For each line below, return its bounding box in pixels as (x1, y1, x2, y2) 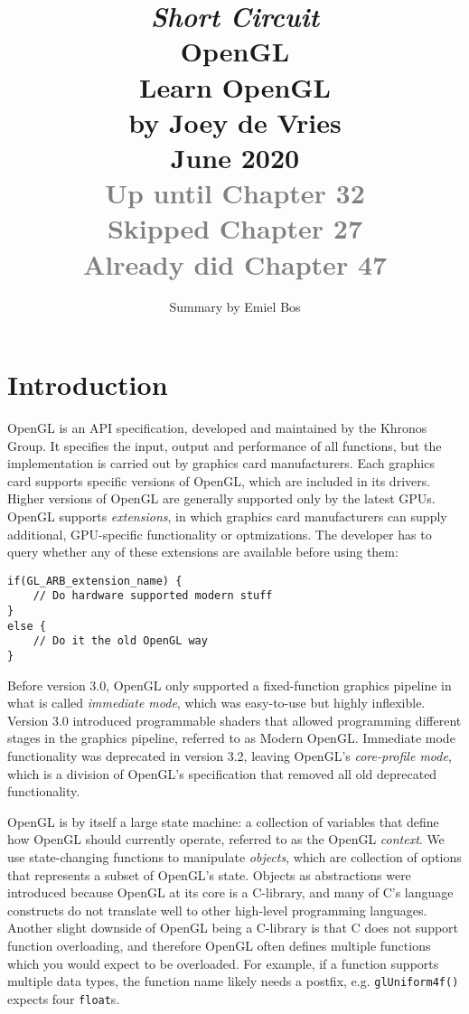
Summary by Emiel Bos (169, 297, 301, 316)
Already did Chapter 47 (82, 245, 388, 282)
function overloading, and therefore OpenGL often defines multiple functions (7, 935, 431, 954)
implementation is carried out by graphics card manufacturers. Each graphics (7, 454, 435, 473)
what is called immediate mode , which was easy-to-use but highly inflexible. (7, 693, 426, 712)
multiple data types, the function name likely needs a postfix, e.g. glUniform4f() (7, 972, 459, 991)
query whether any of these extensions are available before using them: (7, 542, 399, 561)
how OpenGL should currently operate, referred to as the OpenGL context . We (7, 830, 445, 849)
